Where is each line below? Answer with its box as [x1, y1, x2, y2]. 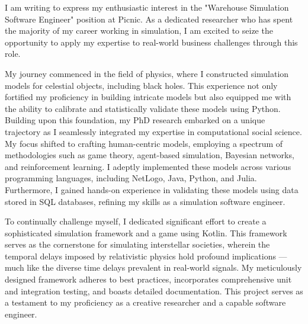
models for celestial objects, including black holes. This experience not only [5, 79, 278, 91]
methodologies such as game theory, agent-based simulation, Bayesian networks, [5, 149, 294, 161]
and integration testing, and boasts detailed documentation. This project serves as [5, 284, 303, 297]
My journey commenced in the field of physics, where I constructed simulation [5, 67, 289, 79]
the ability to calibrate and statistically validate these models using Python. [5, 102, 281, 114]
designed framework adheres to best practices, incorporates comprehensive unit [5, 273, 292, 285]
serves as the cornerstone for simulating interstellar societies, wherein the [5, 238, 270, 251]
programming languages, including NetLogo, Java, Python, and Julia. [5, 172, 257, 184]
